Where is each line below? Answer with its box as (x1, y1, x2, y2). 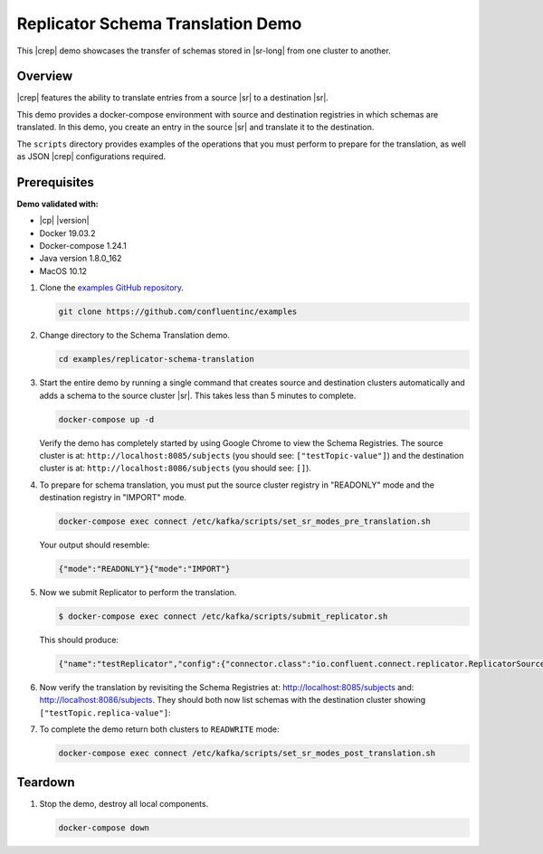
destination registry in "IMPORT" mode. (39, 492, 187, 503)
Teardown (16, 774, 76, 790)
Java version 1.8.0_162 (39, 253, 122, 264)
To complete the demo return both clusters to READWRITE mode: (39, 724, 280, 735)
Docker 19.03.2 (39, 227, 96, 239)
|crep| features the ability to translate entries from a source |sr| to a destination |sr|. (16, 92, 329, 103)
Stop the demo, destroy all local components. (39, 798, 209, 809)
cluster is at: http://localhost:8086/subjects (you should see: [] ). (39, 462, 312, 474)
